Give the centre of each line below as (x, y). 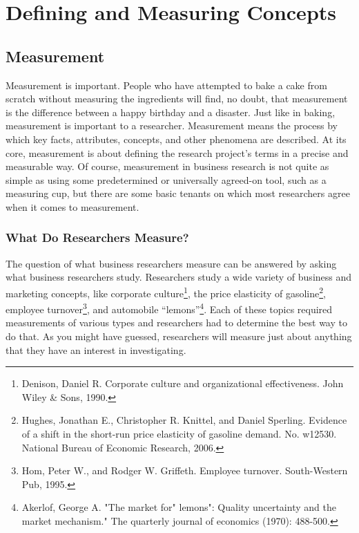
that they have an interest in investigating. (96, 349)
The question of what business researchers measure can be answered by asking (171, 263)
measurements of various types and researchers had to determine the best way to (176, 322)
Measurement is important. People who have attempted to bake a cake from (166, 85)
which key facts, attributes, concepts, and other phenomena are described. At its (176, 139)
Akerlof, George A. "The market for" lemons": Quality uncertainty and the (179, 507)
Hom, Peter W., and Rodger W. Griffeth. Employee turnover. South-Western (185, 470)
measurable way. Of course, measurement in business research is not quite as (167, 166)
